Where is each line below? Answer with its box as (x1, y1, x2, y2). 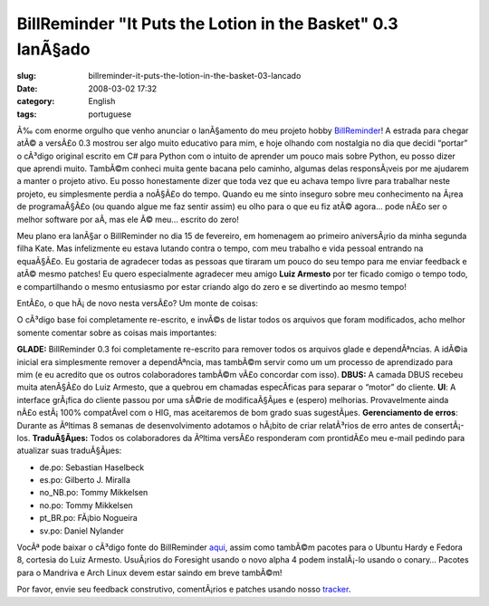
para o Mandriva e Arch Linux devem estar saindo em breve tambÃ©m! (16, 567, 283, 578)
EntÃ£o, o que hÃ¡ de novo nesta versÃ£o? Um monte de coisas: (16, 297, 258, 308)
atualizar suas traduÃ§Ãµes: (16, 445, 122, 457)
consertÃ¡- (424, 419, 465, 430)
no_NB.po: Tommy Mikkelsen (39, 487, 149, 498)
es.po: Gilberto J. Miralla (39, 475, 131, 486)
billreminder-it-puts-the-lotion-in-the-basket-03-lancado (88, 71, 302, 82)
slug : (16, 71, 36, 82)
